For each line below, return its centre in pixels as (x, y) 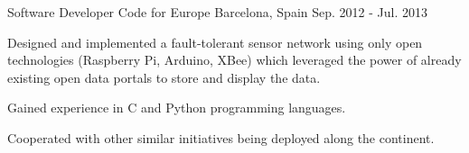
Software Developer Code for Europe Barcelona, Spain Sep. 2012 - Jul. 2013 (217, 12)
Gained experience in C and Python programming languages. (177, 108)
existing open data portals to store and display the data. (164, 77)
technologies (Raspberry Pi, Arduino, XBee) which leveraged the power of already (234, 60)
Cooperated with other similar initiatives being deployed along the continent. (221, 137)
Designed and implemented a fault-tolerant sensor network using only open (215, 42)
